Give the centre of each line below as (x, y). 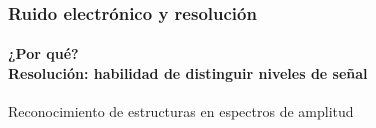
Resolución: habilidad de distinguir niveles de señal (188, 73)
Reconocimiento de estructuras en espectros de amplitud (181, 111)
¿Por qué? (43, 53)
